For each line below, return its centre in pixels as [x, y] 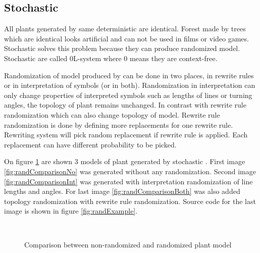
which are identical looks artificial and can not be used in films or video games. [126, 38]
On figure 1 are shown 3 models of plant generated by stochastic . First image [125, 161]
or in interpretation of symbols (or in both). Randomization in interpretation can [130, 85]
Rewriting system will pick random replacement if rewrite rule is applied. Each [126, 135]
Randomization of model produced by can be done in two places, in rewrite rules [129, 75]
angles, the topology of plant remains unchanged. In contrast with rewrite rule [125, 105]
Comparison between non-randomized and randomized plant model [128, 245]
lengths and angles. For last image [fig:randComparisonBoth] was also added [122, 191]
